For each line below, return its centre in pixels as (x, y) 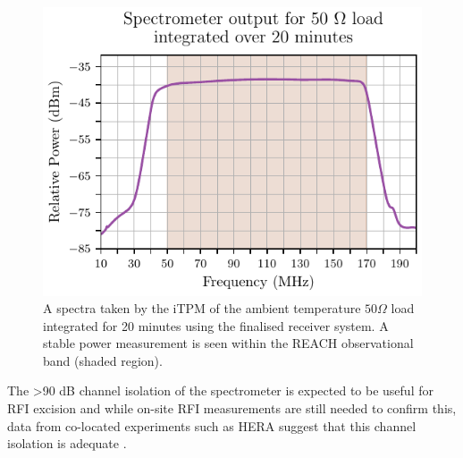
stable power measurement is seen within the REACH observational (228, 343)
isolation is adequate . (67, 443)
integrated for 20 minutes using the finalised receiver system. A (216, 325)
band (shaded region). (103, 360)
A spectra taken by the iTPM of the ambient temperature (202, 308)
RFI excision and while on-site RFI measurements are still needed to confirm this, (232, 408)
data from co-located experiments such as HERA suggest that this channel (212, 425)
